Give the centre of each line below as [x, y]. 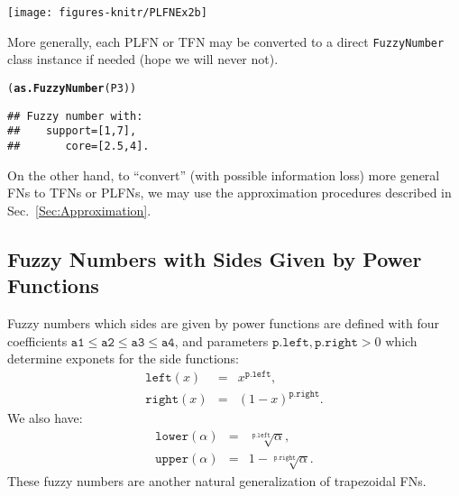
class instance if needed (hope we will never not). [143, 59]
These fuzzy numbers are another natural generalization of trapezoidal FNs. [217, 480]
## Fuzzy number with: [75, 116]
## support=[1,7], [72, 131]
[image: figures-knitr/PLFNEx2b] [107, 13]
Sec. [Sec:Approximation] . [79, 210]
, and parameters [221, 340]
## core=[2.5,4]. [78, 146]
